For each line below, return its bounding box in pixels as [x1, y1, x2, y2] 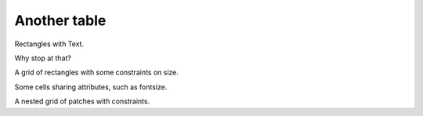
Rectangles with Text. [14, 39, 85, 49]
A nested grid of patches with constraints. [14, 96, 150, 106]
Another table [14, 12, 107, 29]
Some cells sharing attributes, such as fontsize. [14, 82, 168, 92]
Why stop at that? [14, 53, 72, 63]
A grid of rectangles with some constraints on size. [14, 67, 179, 78]
